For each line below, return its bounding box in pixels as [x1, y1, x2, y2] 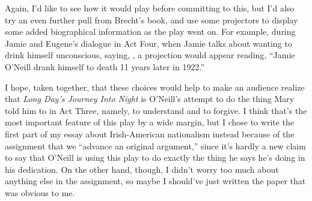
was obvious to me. [5, 186, 75, 199]
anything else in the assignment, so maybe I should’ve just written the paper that [5, 175, 306, 187]
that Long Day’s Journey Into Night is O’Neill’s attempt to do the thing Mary [5, 92, 295, 105]
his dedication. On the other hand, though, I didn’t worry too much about [5, 163, 279, 175]
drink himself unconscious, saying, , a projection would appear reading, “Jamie [5, 49, 295, 61]
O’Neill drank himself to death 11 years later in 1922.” [5, 60, 204, 73]
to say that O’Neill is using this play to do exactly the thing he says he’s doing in [5, 151, 305, 164]
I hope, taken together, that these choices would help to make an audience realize [5, 80, 305, 93]
